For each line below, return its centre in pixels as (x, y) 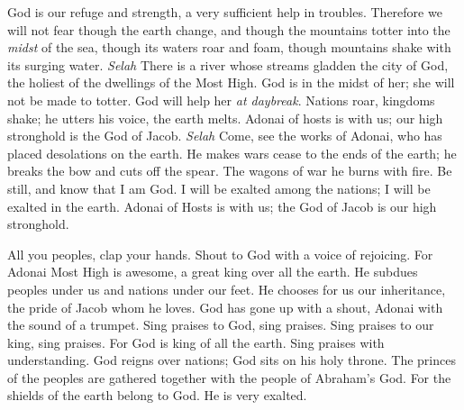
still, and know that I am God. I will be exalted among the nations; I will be (219, 188)
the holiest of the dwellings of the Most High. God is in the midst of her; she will (231, 82)
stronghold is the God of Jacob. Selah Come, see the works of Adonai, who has (225, 136)
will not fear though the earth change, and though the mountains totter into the (229, 29)
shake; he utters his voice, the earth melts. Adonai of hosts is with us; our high (225, 118)
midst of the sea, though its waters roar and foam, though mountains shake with (229, 47)
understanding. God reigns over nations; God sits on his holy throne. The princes (232, 360)
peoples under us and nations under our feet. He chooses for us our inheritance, (227, 289)
